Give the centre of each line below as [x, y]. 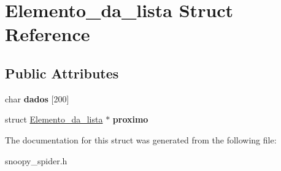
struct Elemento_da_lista [54, 119]
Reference [48, 34]
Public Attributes [62, 73]
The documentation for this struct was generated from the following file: [141, 139]
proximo [130, 119]
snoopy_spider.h [36, 160]
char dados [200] [37, 98]
